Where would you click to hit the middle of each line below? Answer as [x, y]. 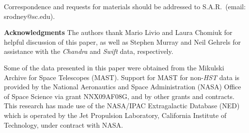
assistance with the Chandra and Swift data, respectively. [89, 51]
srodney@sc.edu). [30, 16]
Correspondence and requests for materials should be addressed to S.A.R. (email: [125, 6]
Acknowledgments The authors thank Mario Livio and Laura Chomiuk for [118, 32]
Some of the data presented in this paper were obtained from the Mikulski [114, 67]
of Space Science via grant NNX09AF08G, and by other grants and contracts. [119, 96]
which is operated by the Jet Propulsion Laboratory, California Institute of [115, 115]
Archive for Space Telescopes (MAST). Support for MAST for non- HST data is [122, 77]
